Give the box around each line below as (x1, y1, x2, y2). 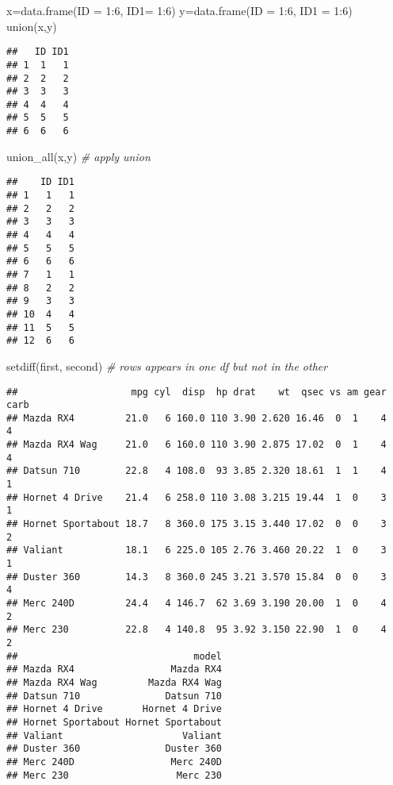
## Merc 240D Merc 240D (6, 756, 223, 768)
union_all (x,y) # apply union (6, 148, 151, 164)
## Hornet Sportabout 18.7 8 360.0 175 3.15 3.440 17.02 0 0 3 (6, 518, 387, 530)
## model (6, 650, 223, 662)
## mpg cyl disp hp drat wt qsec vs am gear (6, 386, 387, 398)
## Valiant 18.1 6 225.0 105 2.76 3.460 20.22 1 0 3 (6, 544, 387, 556)
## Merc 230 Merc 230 (6, 769, 223, 781)
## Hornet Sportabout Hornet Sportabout (6, 716, 223, 728)
